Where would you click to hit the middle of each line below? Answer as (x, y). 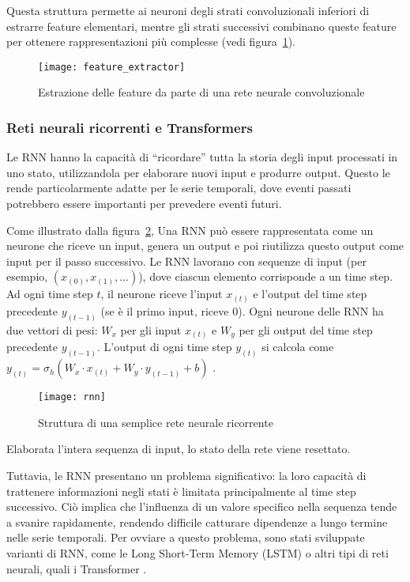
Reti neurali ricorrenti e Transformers (130, 127)
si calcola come (298, 347)
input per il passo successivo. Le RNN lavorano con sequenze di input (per (186, 261)
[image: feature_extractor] (112, 67)
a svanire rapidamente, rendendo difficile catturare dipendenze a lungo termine (197, 522)
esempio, (27, 276)
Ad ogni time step (50, 294)
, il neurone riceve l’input (162, 294)
